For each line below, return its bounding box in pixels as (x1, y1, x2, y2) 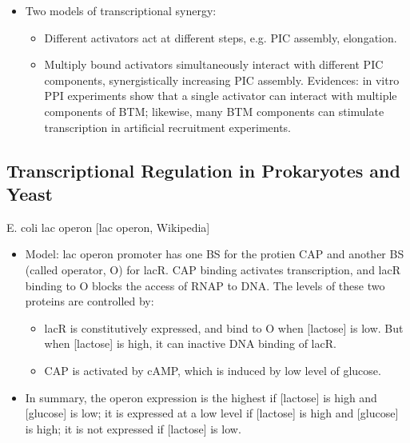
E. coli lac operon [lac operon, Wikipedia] (6, 218, 210, 235)
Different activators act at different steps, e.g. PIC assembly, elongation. (44, 29, 397, 46)
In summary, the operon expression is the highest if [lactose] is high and (25, 389, 377, 405)
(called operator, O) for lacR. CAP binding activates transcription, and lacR (25, 261, 400, 277)
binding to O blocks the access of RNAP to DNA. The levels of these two (25, 277, 385, 293)
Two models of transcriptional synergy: (25, 2, 217, 18)
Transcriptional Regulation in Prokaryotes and (6, 158, 400, 182)
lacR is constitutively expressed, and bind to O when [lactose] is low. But (44, 319, 404, 336)
